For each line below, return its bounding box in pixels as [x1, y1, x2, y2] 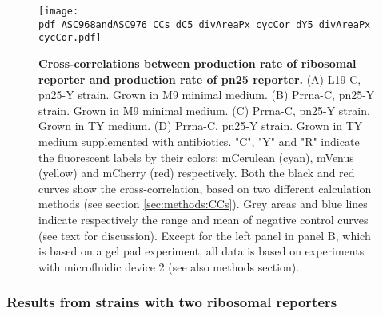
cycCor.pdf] [38, 32, 102, 44]
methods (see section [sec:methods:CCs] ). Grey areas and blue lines [38, 196, 368, 212]
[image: [38, 6, 79, 17]
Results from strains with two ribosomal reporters [6, 292, 337, 312]
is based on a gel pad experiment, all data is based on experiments [38, 243, 365, 259]
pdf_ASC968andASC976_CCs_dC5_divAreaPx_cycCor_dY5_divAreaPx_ [38, 18, 377, 30]
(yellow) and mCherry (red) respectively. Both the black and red [38, 164, 355, 181]
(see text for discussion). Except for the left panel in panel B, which [38, 227, 371, 243]
